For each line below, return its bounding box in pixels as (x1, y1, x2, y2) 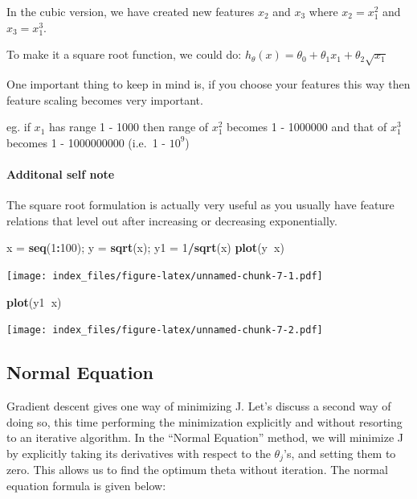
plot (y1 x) (6, 293, 62, 310)
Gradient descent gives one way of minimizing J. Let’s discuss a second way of (6, 398, 391, 414)
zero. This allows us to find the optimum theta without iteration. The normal (6, 461, 388, 478)
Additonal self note (6, 165, 115, 182)
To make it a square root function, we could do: (6, 46, 242, 63)
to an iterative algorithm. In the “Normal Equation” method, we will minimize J (6, 429, 404, 446)
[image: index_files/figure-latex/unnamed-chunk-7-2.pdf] (6, 324, 323, 336)
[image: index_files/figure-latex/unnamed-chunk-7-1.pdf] (6, 270, 323, 282)
